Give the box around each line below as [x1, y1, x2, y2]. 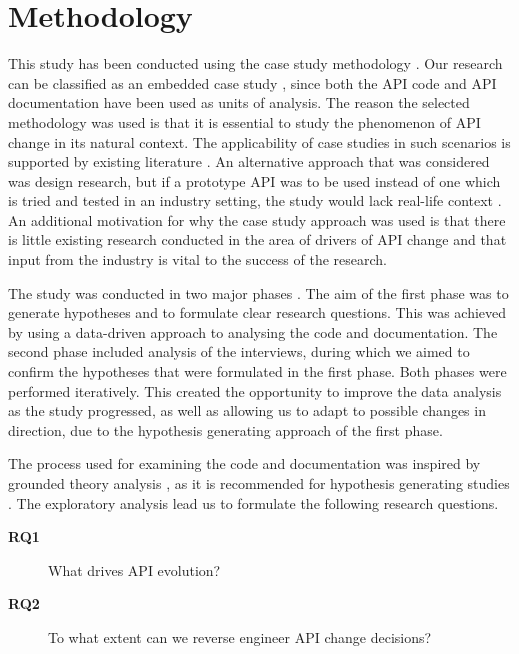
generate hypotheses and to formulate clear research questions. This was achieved [8, 302, 507, 323]
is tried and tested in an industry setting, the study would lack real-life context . [8, 190, 502, 211]
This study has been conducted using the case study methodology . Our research [8, 53, 503, 74]
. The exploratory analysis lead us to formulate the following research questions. [8, 492, 499, 513]
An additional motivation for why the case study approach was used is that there [8, 209, 506, 230]
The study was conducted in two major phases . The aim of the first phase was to [8, 282, 509, 303]
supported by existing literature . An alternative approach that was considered [8, 151, 490, 172]
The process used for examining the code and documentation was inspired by [8, 453, 481, 474]
